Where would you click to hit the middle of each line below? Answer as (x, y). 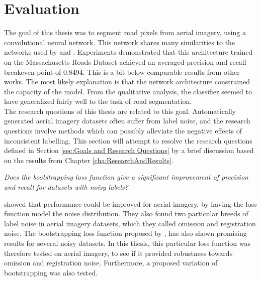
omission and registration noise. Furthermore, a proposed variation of (111, 263)
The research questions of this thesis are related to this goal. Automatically (120, 111)
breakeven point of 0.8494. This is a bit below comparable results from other (122, 72)
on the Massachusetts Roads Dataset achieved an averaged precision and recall (125, 61)
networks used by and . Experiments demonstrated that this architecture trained (128, 52)
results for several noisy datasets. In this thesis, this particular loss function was (127, 243)
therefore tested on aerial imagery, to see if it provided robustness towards (118, 253)
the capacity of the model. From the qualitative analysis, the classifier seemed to (128, 91)
